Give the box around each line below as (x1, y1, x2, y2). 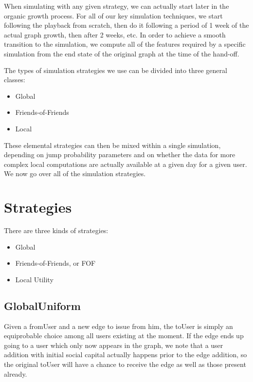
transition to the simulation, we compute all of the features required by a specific (4, 39, 246, 49)
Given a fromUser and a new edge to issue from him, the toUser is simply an (4, 321, 233, 331)
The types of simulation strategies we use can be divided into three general (4, 65, 227, 75)
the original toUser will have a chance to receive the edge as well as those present (4, 359, 246, 369)
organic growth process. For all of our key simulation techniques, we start (4, 10, 223, 20)
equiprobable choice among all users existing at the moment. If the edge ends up (4, 330, 244, 341)
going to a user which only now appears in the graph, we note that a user (4, 340, 223, 350)
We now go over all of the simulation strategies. (4, 168, 146, 179)
